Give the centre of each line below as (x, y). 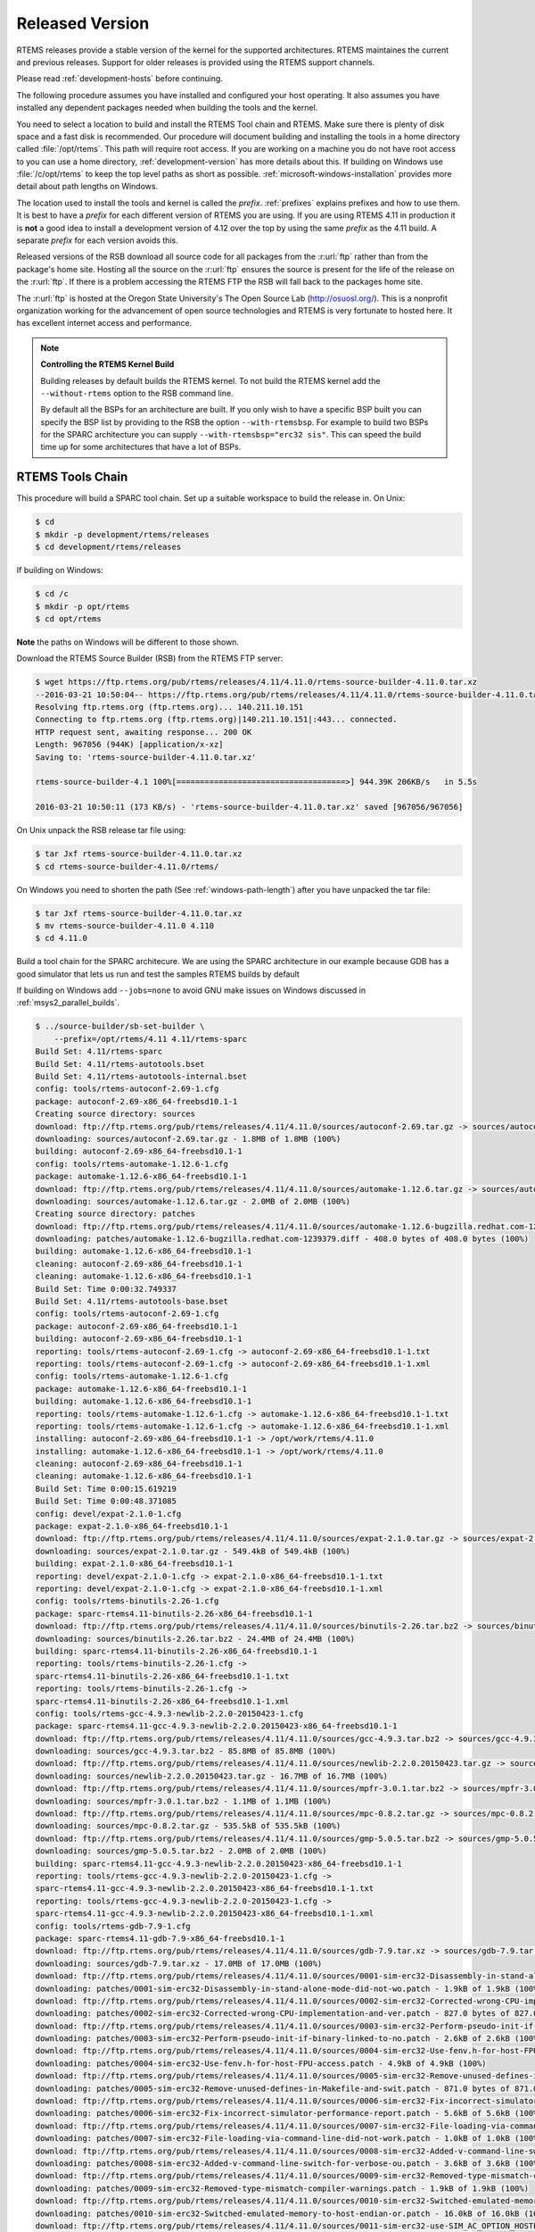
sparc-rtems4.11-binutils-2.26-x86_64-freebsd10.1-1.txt (162, 1676)
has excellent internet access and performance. (104, 323)
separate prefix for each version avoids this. (97, 240)
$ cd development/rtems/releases (108, 547)
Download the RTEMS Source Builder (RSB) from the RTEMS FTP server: (150, 658)
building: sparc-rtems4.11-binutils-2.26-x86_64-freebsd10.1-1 (177, 1651)
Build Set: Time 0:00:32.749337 (106, 1289)
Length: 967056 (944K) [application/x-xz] (129, 745)
